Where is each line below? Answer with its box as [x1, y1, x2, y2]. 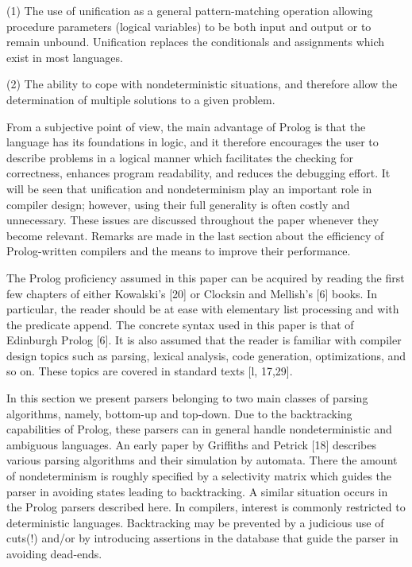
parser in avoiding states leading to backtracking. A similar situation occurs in [6, 483, 388, 499]
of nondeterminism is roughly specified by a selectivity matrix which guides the [6, 468, 392, 484]
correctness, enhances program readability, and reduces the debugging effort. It [6, 165, 391, 181]
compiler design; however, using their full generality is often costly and [6, 196, 350, 212]
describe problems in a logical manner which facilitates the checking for [6, 149, 354, 165]
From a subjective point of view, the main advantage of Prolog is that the [6, 118, 366, 134]
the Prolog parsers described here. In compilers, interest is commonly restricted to [6, 499, 406, 515]
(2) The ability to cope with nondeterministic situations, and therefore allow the [6, 76, 398, 92]
